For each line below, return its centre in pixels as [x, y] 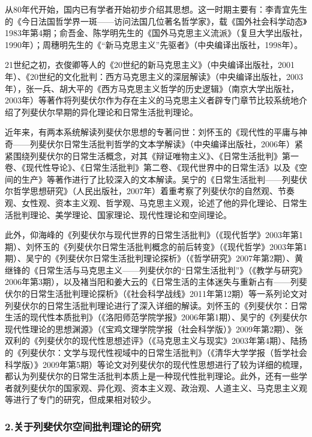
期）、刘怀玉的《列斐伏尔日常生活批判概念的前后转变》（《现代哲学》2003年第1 [156, 246]
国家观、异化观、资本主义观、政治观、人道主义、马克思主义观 [185, 387]
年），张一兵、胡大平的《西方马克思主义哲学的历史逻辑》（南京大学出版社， [152, 88]
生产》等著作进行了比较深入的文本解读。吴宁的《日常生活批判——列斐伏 [164, 179]
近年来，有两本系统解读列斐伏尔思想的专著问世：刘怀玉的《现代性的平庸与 [152, 132]
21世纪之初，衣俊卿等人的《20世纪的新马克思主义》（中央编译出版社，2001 [150, 65]
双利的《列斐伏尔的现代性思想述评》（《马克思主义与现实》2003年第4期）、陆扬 [156, 341]
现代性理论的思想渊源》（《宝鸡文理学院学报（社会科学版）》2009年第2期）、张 [154, 329]
